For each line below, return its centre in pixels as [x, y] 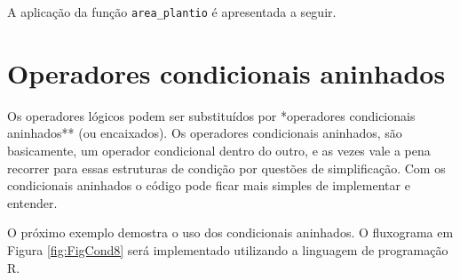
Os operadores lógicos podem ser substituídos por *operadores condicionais [211, 115]
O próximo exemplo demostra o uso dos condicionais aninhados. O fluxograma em [230, 232]
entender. [32, 202]
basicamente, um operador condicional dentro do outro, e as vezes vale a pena [219, 150]
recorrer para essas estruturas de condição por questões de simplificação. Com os [226, 168]
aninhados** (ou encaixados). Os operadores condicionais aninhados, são [205, 133]
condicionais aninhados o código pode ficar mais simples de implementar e [209, 185]
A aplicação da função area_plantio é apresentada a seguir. [172, 12]
